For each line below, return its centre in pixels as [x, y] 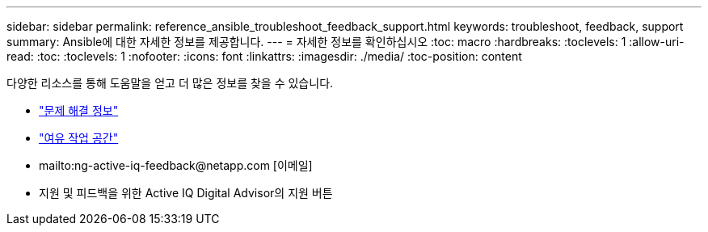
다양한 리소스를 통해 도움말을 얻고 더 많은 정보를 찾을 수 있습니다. [170, 83]
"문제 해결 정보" [79, 110]
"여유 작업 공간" [79, 138]
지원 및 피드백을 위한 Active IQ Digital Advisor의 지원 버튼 [186, 193]
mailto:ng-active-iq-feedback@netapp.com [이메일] [176, 165]
